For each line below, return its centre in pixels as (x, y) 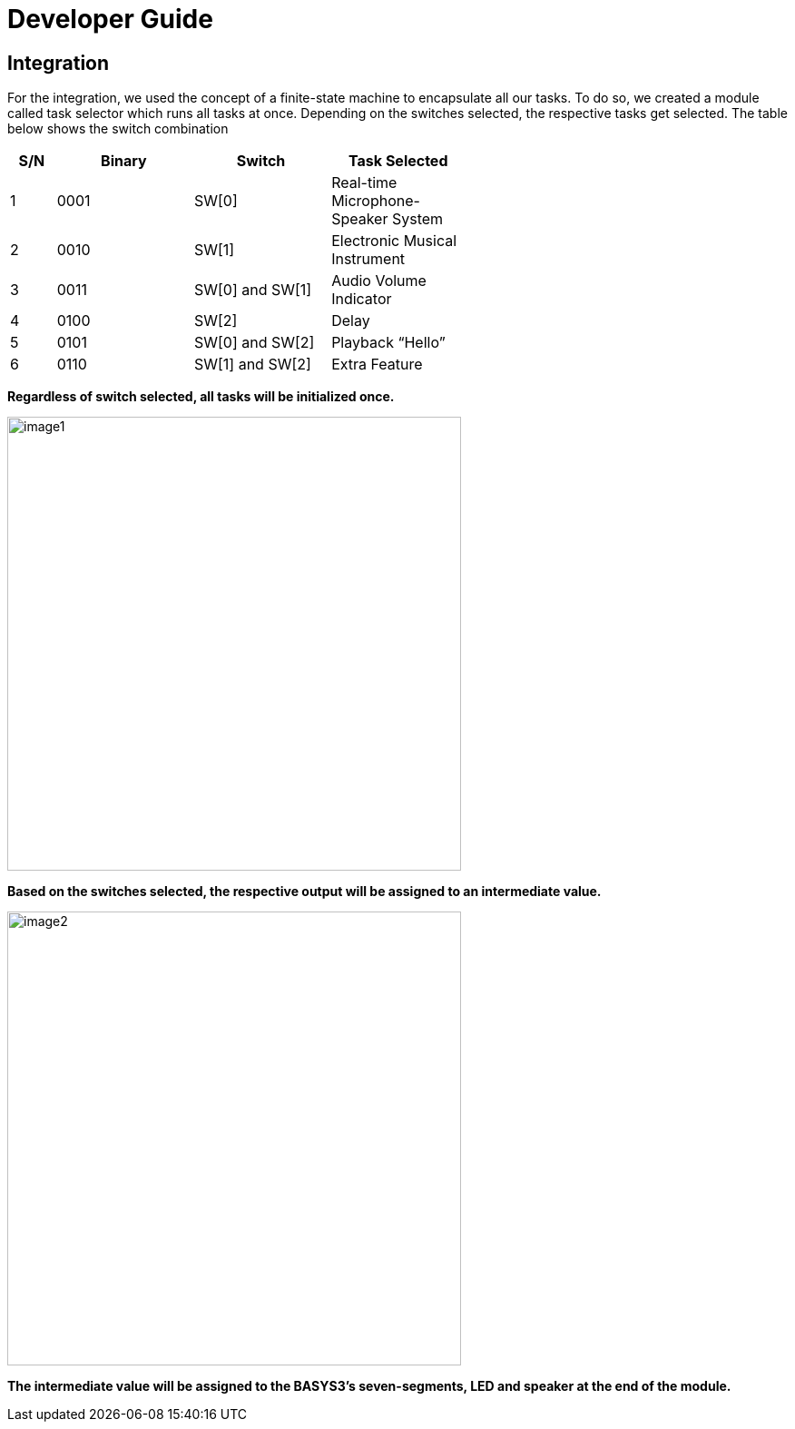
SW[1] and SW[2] (252, 365)
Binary (124, 161)
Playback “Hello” (388, 343)
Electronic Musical (394, 241)
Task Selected (398, 161)
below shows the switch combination (118, 129)
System (417, 219)
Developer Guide (110, 19)
